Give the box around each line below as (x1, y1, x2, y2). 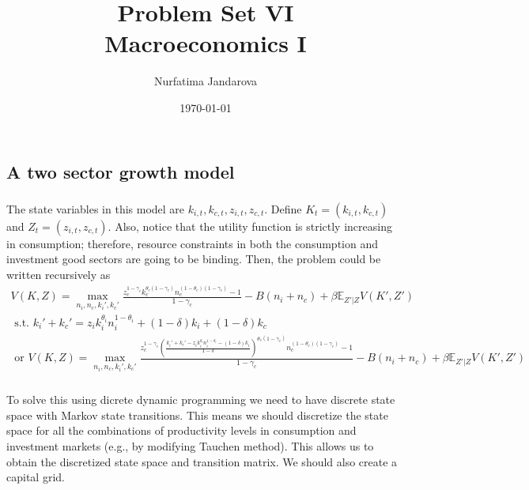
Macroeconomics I (104, 27, 307, 59)
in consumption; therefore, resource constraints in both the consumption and (6, 235, 379, 251)
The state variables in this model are (6, 200, 185, 217)
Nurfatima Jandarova (153, 73, 258, 89)
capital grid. (6, 469, 65, 485)
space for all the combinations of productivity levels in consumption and (6, 422, 357, 439)
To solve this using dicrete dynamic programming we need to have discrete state (6, 391, 395, 408)
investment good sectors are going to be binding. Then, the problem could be (6, 251, 381, 267)
